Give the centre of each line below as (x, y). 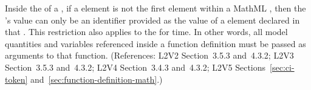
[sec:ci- (282, 67)
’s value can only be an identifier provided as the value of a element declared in (152, 20)
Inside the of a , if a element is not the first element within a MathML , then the (155, 8)
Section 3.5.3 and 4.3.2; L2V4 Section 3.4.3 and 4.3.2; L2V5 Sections (135, 67)
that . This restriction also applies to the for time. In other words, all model (146, 32)
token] (16, 79)
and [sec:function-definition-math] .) (97, 79)
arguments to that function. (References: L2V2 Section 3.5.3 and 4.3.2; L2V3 (149, 55)
